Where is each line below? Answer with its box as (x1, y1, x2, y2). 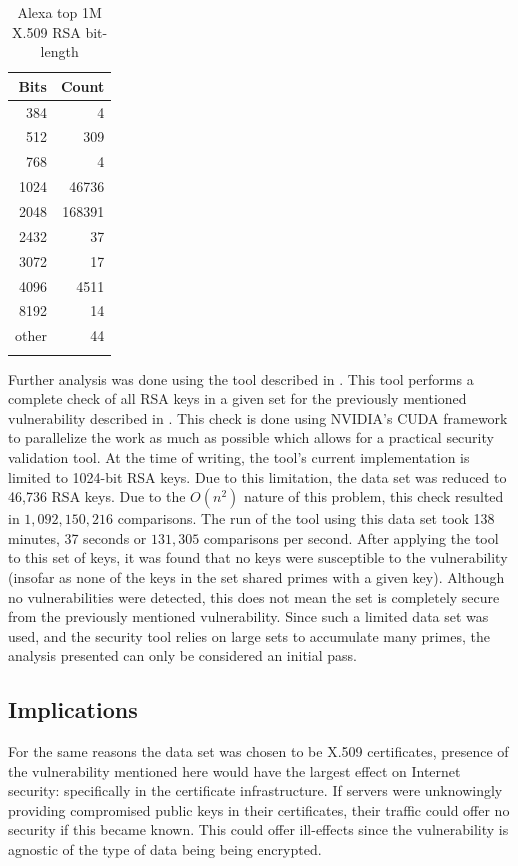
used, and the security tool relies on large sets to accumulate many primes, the (8, 625, 491, 646)
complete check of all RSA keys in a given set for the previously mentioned (8, 388, 467, 409)
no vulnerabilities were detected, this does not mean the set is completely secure (8, 586, 500, 607)
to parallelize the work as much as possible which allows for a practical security (8, 427, 494, 448)
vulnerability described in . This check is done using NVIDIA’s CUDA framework (8, 407, 508, 428)
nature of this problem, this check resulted (243, 486, 504, 507)
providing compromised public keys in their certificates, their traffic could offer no (8, 799, 510, 820)
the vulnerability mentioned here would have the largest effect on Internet (8, 760, 461, 781)
